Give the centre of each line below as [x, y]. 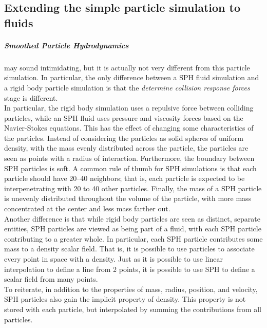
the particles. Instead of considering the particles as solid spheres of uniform [124, 138]
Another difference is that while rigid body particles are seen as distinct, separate [132, 218]
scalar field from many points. [51, 279]
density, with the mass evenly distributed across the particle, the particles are [126, 148]
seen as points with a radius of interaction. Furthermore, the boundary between [129, 158]
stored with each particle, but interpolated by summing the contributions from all [133, 309]
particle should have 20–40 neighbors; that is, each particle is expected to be [125, 178]
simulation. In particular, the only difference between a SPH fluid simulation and [132, 77]
